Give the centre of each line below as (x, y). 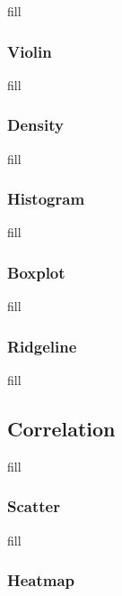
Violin (30, 51)
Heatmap (41, 580)
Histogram (46, 199)
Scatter (34, 506)
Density (35, 125)
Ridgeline (42, 346)
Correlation (61, 429)
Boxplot (36, 272)
